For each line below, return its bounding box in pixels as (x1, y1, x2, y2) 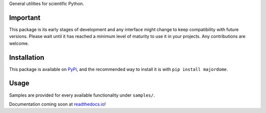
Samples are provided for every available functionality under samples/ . (9, 92, 155, 98)
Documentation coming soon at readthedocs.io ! (9, 101, 106, 107)
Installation (9, 53, 44, 62)
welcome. (9, 40, 29, 46)
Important (9, 13, 40, 22)
